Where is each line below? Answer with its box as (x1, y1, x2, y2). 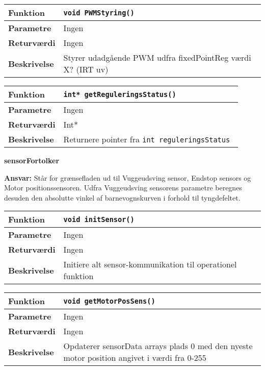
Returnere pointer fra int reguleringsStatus (63, 133, 230, 145)
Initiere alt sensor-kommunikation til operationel (63, 258, 237, 270)
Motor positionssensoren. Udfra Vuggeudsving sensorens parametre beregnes (4, 182, 242, 193)
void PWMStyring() (63, 8, 135, 17)
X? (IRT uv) (63, 63, 109, 75)
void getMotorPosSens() (63, 297, 155, 305)
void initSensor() (63, 215, 135, 224)
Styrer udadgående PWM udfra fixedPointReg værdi (63, 52, 251, 63)
